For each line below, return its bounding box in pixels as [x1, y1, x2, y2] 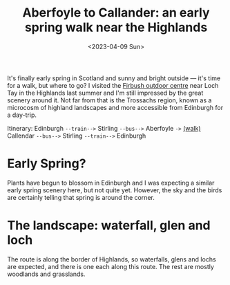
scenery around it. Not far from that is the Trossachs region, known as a [7, 95, 212, 104]
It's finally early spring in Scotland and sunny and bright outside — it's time [7, 74, 221, 82]
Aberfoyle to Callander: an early [22, 5, 210, 21]
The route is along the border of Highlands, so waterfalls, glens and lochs [7, 255, 216, 264]
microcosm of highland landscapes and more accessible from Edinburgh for [7, 103, 223, 111]
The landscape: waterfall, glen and [7, 218, 211, 233]
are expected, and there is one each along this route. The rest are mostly [7, 262, 214, 270]
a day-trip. [7, 111, 37, 119]
